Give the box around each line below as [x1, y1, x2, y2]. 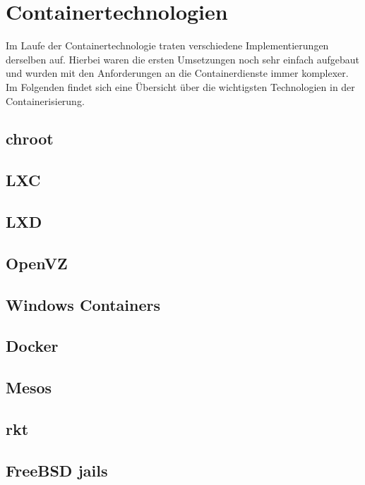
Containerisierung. [6, 93, 85, 108]
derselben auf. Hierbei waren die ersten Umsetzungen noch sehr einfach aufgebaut [6, 51, 360, 66]
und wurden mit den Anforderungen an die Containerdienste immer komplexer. [6, 66, 349, 80]
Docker [6, 335, 59, 357]
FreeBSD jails [6, 459, 108, 481]
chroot [6, 128, 54, 149]
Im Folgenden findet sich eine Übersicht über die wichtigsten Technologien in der [6, 79, 355, 94]
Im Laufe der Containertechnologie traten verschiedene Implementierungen [6, 38, 329, 53]
